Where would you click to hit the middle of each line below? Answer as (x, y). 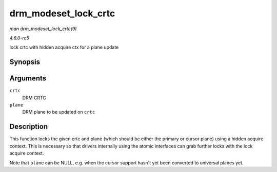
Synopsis (25, 62)
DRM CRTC (34, 98)
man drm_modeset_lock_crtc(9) (43, 29)
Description (29, 127)
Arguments (28, 79)
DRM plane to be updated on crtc (59, 112)
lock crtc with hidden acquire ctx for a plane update (64, 47)
